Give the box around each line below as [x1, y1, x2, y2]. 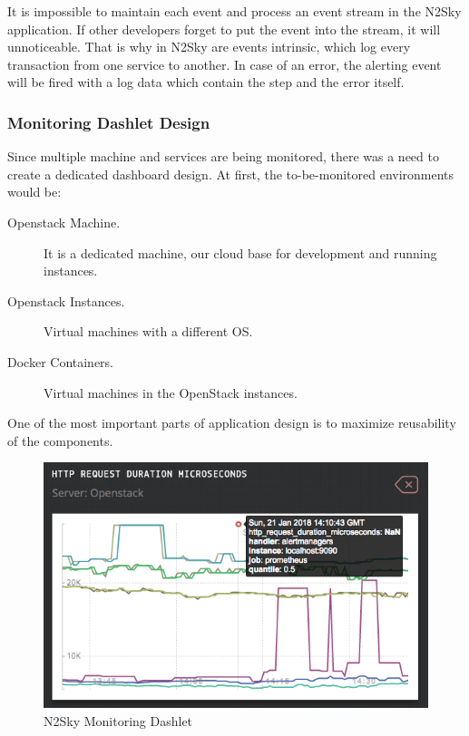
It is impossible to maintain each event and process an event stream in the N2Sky [7, 2, 462, 20]
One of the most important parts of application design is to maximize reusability [7, 413, 456, 432]
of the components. [7, 431, 113, 450]
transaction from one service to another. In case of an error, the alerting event [7, 54, 442, 73]
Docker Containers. [7, 352, 114, 371]
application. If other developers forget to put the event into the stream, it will [7, 19, 441, 38]
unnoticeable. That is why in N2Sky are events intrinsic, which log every [7, 37, 411, 56]
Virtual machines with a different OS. [44, 322, 253, 341]
